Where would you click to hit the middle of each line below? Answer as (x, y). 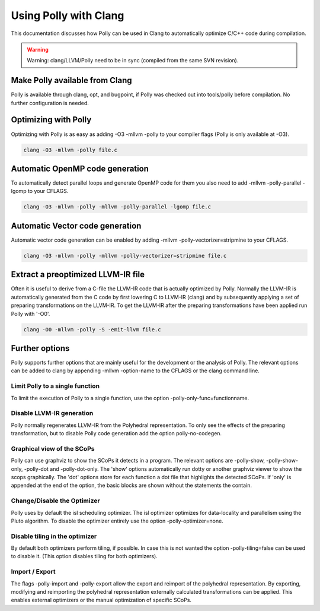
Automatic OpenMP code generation (80, 168)
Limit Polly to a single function (55, 386)
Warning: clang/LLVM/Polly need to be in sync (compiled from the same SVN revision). (133, 61)
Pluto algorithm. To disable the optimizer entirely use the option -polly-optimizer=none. (117, 521)
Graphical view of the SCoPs (53, 448)
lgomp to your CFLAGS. (40, 191)
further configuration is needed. (50, 103)
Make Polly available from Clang (72, 80)
